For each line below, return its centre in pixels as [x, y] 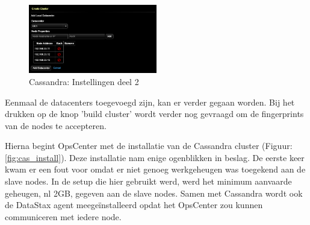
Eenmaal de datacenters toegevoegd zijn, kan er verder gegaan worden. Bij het [150, 102]
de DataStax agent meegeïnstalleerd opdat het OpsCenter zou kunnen [134, 205]
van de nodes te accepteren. [56, 125]
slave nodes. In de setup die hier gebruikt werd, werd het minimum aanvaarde [148, 181]
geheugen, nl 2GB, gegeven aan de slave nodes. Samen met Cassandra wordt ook [154, 193]
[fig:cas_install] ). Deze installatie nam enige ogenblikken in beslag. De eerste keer [155, 157]
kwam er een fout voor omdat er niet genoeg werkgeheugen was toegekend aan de [155, 169]
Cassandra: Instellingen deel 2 [84, 81]
